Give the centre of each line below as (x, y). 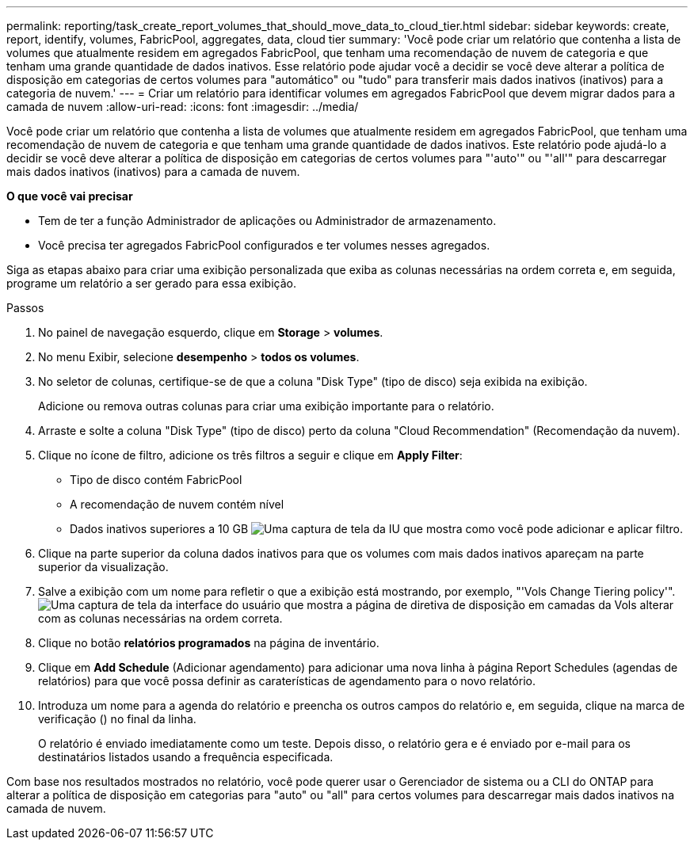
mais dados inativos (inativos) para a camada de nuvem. (153, 171)
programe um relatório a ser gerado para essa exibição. (151, 283)
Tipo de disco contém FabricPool (156, 480)
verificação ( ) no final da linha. (117, 719)
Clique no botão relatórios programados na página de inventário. (209, 643)
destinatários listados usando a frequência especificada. (186, 757)
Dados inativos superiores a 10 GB (159, 529)
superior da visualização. (103, 567)
